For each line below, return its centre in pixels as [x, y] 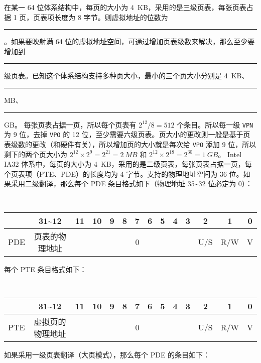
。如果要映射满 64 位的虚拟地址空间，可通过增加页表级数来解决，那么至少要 [129, 41]
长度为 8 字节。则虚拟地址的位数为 [111, 17]
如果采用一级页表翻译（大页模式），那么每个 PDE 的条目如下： [107, 354]
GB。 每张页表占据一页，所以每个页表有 [70, 124]
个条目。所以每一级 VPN [215, 124]
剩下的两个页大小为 [36, 154]
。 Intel [230, 154]
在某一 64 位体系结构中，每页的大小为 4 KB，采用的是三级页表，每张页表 [125, 7]
